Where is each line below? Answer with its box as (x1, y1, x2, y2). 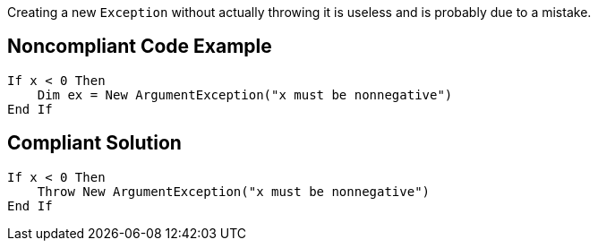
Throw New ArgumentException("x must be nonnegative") (37, 184, 431, 199)
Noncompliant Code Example (7, 35, 272, 58)
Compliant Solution (7, 132, 182, 155)
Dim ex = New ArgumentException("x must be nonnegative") (37, 87, 453, 102)
